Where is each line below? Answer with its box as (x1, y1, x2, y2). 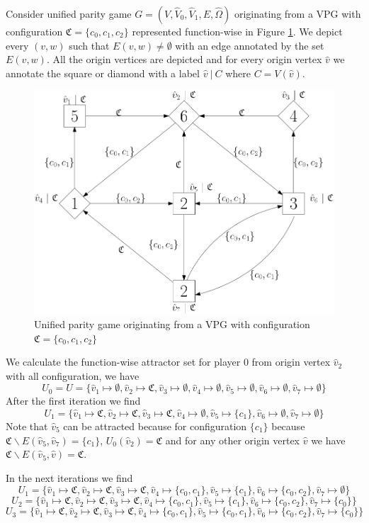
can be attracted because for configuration (63, 418, 247, 433)
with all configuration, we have (6, 368, 140, 383)
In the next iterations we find (6, 470, 133, 485)
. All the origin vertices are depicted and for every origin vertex (46, 52, 322, 67)
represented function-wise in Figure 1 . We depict (132, 24, 343, 38)
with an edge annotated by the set (175, 38, 324, 52)
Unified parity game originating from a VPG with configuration (34, 316, 310, 331)
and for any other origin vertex (165, 432, 300, 447)
